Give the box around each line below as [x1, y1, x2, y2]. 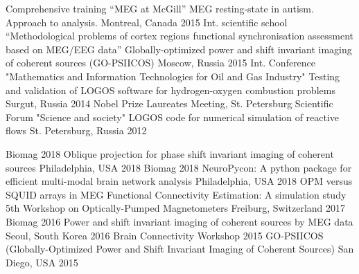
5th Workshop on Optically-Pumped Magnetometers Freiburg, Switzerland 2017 [6, 201, 346, 215]
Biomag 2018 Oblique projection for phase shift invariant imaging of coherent [6, 146, 334, 161]
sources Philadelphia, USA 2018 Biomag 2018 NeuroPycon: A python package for [6, 160, 352, 174]
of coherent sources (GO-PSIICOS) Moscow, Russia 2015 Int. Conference [6, 55, 316, 70]
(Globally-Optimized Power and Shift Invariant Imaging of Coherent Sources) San [6, 241, 354, 256]
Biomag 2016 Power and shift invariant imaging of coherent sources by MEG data [6, 214, 353, 228]
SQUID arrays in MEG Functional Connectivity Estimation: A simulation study [6, 187, 347, 201]
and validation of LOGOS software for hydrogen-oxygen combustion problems [6, 82, 335, 97]
